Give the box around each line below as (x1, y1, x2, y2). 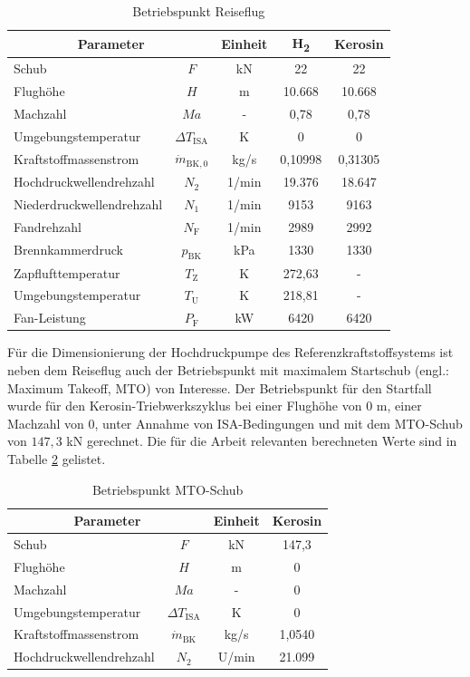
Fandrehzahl (14, 217, 82, 236)
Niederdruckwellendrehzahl (14, 194, 163, 213)
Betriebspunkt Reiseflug (132, 2, 265, 20)
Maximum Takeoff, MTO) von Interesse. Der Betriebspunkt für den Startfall (7, 378, 432, 397)
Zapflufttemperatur (14, 263, 120, 282)
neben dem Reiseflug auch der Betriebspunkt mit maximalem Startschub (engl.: (7, 361, 450, 379)
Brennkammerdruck (14, 240, 123, 259)
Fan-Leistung (14, 308, 86, 327)
